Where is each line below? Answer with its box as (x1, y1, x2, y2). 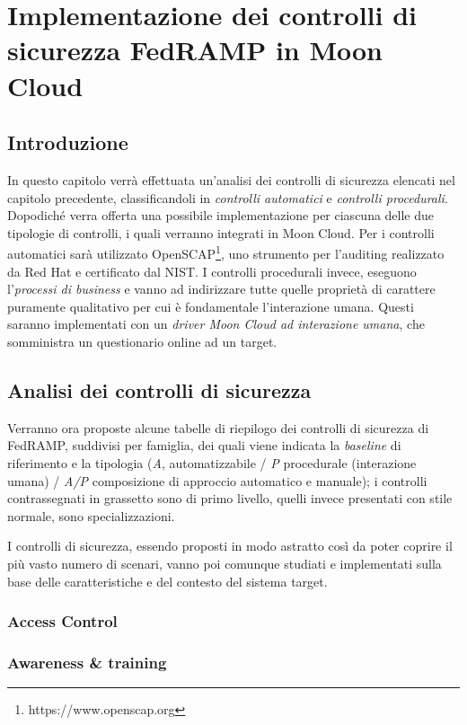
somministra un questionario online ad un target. (7, 332, 278, 350)
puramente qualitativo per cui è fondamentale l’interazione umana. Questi (7, 296, 414, 315)
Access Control (7, 610, 118, 632)
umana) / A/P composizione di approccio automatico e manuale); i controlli (7, 471, 427, 490)
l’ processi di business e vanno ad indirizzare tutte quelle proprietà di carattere (7, 279, 436, 298)
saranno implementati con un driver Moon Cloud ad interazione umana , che (7, 314, 425, 333)
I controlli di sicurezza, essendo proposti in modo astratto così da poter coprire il (7, 536, 453, 555)
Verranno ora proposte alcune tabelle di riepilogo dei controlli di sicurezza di (7, 418, 429, 437)
